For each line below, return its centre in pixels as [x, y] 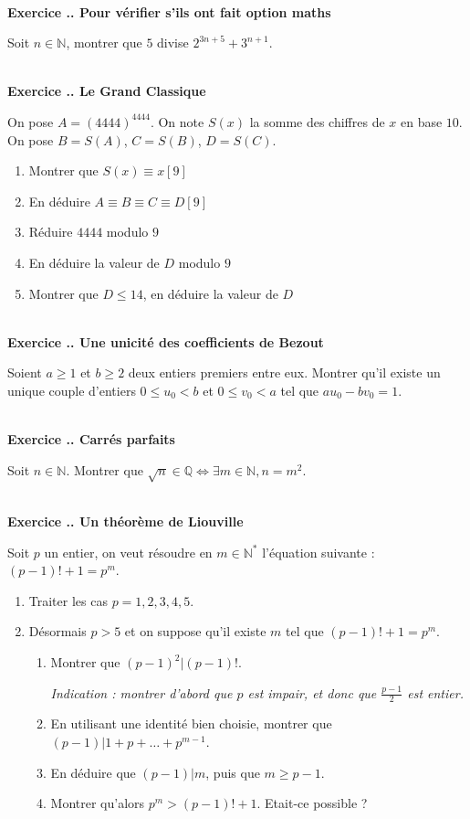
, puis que [233, 772]
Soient [25, 372]
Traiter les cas [68, 600]
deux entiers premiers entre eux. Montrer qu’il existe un [284, 372]
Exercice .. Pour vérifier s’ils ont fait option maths [169, 11]
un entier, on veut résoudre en [128, 552]
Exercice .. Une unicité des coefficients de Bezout [166, 341]
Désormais [57, 631]
